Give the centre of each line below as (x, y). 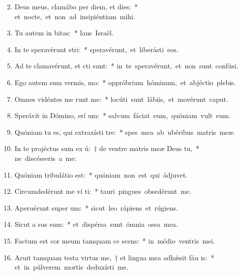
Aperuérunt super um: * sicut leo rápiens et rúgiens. (96, 207)
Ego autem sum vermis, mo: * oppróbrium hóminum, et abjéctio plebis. (125, 82)
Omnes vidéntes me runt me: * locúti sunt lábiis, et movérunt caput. (121, 99)
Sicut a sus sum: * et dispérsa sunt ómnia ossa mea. (96, 224)
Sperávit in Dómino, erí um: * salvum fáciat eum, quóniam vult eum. (122, 115)
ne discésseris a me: (45, 158)
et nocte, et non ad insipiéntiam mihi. (75, 16)
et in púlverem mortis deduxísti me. (71, 267)
